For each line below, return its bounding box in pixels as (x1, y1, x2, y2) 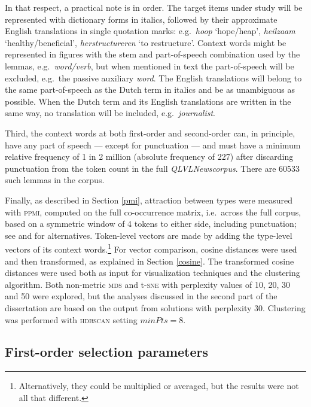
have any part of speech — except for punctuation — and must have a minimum (5, 138, 301, 151)
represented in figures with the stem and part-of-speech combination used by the (5, 48, 300, 60)
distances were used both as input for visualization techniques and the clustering (5, 266, 300, 279)
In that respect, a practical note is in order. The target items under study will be (5, 1, 303, 13)
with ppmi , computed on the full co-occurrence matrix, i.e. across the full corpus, (5, 205, 301, 218)
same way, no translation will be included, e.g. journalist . (5, 107, 215, 119)
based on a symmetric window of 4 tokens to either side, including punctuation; (5, 217, 297, 230)
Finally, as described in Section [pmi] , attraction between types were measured (5, 193, 292, 206)
